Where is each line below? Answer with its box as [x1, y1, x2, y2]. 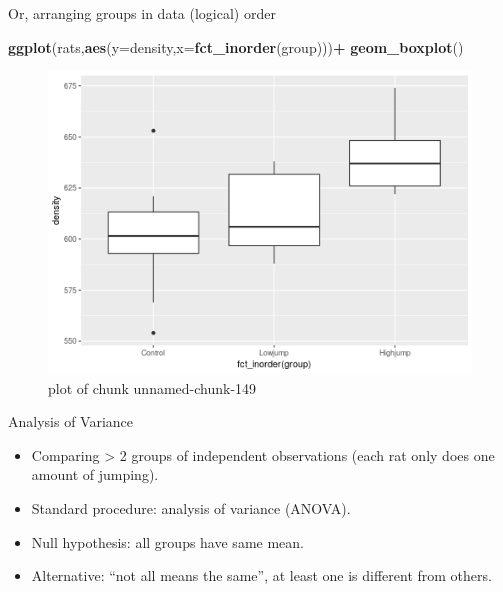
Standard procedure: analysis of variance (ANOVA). [31, 498, 351, 518]
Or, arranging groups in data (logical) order [8, 3, 276, 23]
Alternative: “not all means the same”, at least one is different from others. [31, 565, 492, 586]
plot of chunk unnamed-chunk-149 [48, 377, 257, 398]
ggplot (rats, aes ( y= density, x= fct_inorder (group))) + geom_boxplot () [8, 36, 464, 57]
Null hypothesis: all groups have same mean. [31, 531, 304, 552]
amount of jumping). [31, 464, 159, 485]
